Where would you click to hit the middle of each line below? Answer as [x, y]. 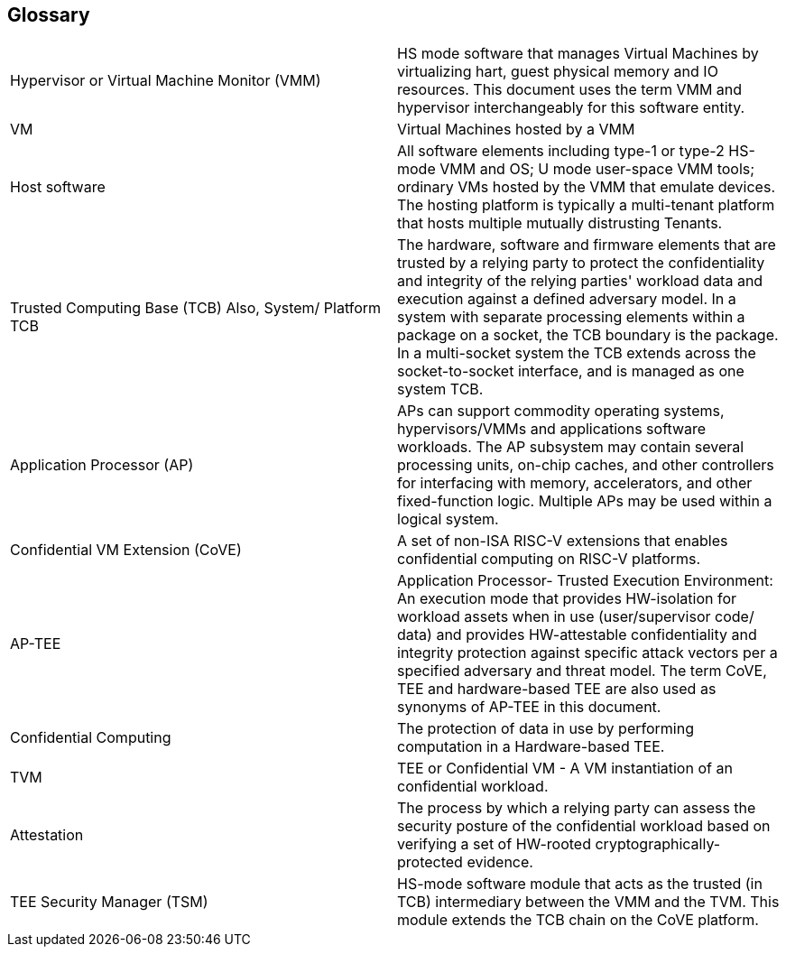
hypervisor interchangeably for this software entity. [571, 108]
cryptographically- [658, 844]
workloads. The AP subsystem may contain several [571, 447]
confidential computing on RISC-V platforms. [549, 559]
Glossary [49, 15]
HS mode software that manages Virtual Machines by [578, 54]
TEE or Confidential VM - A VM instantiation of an [565, 769]
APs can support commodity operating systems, [561, 411]
